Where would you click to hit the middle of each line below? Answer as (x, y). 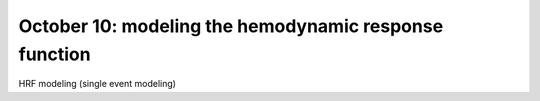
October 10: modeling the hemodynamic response (231, 26)
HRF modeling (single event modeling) (97, 84)
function (54, 54)
